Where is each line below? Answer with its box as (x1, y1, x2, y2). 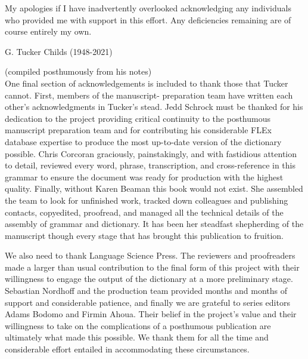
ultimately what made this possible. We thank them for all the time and (5, 331, 269, 343)
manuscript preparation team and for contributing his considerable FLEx (5, 124, 272, 136)
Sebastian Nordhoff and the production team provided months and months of (5, 284, 288, 297)
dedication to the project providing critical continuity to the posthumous (5, 112, 270, 124)
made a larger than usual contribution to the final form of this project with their (5, 260, 300, 273)
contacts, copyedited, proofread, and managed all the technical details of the (5, 205, 284, 218)
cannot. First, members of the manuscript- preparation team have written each (5, 88, 293, 101)
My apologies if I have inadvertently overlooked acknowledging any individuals (5, 2, 291, 14)
